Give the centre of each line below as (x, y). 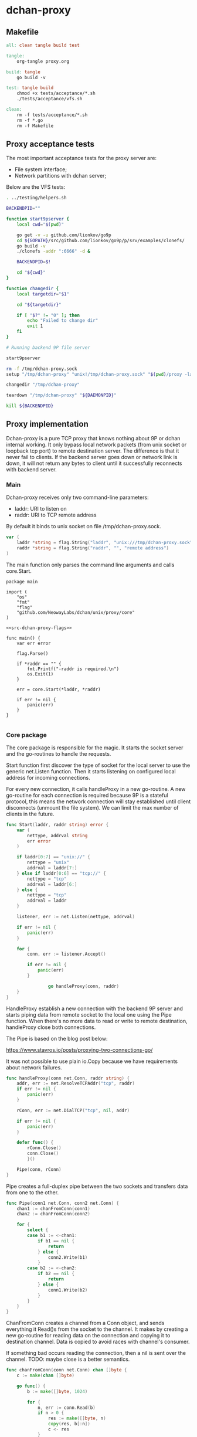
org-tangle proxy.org (43, 61)
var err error (34, 643)
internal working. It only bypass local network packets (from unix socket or (96, 444)
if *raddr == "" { (39, 664)
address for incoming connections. (48, 777)
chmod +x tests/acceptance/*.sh (56, 94)
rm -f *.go (30, 120)
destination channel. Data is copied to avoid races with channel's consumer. (98, 1342)
